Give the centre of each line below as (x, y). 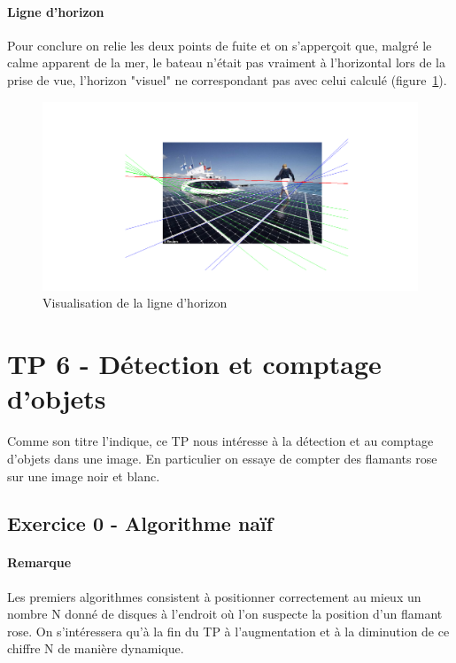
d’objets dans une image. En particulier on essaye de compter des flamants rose (222, 458)
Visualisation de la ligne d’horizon (135, 303)
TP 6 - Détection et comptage (194, 364)
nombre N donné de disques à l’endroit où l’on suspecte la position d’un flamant (225, 614)
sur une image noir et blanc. (84, 476)
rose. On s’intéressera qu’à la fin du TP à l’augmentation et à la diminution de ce (228, 631)
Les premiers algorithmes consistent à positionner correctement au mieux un (214, 596)
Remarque (39, 562)
